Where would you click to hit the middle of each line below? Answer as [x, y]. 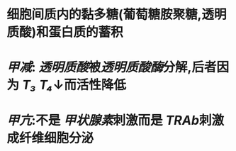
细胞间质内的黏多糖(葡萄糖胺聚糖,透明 [117, 15]
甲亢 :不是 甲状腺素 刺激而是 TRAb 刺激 [116, 120]
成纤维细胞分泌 [50, 138]
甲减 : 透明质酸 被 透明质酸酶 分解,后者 [112, 67]
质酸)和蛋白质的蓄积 [65, 32]
